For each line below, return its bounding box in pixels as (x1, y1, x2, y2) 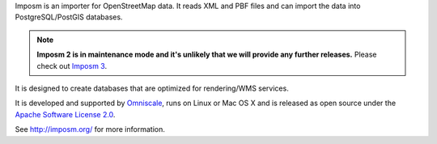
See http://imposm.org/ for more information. (15, 125, 165, 134)
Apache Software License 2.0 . (15, 109, 116, 119)
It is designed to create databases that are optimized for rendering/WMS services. (15, 83, 289, 93)
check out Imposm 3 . (36, 61, 108, 70)
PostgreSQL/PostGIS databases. (15, 12, 123, 22)
